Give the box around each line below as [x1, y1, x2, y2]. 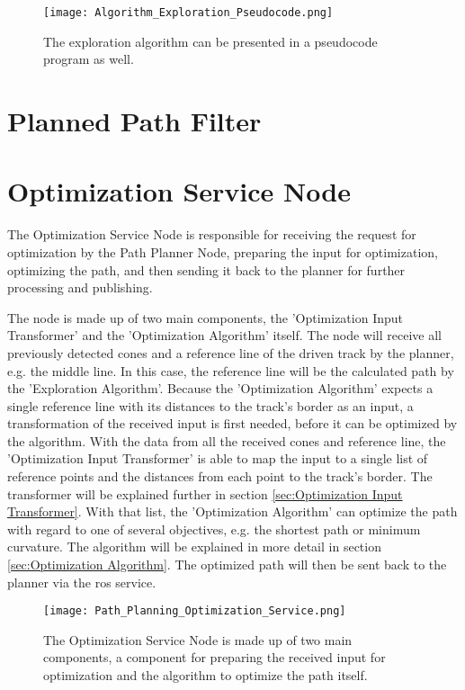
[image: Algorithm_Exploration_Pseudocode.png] [43, 6, 334, 19]
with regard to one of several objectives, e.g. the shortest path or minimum [7, 519, 421, 538]
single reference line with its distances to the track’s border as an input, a [7, 396, 414, 415]
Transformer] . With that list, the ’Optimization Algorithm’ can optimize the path [7, 502, 458, 521]
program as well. [43, 49, 134, 68]
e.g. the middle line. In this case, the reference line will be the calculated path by [7, 361, 454, 380]
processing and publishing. [7, 278, 153, 297]
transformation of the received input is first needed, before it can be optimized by [7, 414, 458, 433]
